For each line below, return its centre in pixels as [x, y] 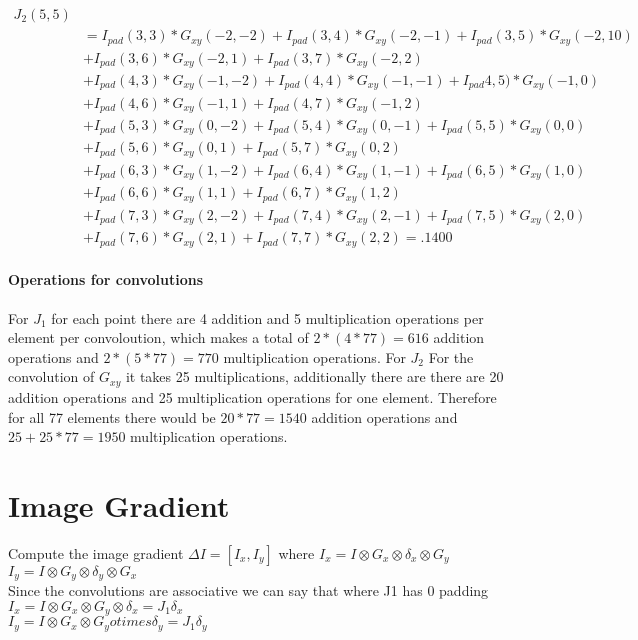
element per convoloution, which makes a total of [158, 337]
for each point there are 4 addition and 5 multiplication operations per [267, 317]
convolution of [51, 376]
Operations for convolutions [106, 279]
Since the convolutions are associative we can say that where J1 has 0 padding [248, 590]
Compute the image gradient [96, 552]
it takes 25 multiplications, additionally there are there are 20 [314, 376]
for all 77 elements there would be [112, 416]
